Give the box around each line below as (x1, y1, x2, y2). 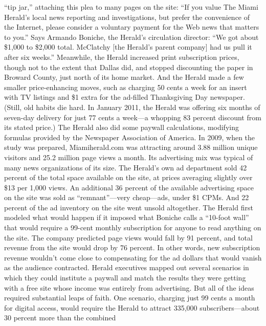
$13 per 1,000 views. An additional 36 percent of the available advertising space (4, 182, 254, 192)
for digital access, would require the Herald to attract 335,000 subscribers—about (4, 302, 260, 313)
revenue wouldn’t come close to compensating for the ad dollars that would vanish (4, 252, 262, 263)
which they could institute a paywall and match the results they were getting (4, 272, 246, 283)
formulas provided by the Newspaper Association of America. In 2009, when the (4, 132, 255, 142)
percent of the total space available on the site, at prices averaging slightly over (4, 172, 253, 183)
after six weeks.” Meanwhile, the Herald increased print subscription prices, (4, 51, 239, 62)
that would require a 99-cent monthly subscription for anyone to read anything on (4, 222, 261, 233)
